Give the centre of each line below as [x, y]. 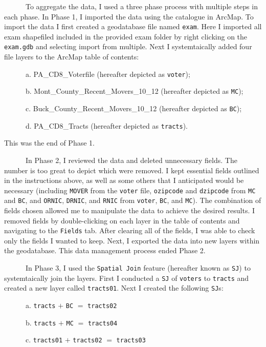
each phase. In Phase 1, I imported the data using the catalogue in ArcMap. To [129, 16]
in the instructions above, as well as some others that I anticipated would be [124, 180]
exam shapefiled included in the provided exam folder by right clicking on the [126, 36]
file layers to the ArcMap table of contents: [72, 57]
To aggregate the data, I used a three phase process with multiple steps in [141, 6]
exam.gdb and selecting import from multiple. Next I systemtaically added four [128, 46]
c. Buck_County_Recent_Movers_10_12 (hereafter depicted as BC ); [134, 108]
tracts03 [131, 341]
